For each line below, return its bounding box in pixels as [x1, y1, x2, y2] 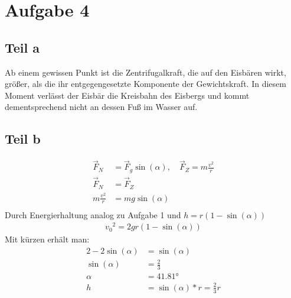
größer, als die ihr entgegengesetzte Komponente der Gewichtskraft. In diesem [5, 77, 286, 90]
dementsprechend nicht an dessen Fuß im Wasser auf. [5, 101, 198, 113]
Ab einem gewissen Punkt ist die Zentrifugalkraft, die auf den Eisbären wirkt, [5, 66, 286, 78]
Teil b [5, 129, 41, 148]
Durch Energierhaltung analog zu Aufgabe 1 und [5, 208, 181, 221]
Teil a [5, 38, 40, 56]
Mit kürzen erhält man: [5, 233, 90, 245]
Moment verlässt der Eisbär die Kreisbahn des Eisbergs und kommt [5, 89, 250, 101]
